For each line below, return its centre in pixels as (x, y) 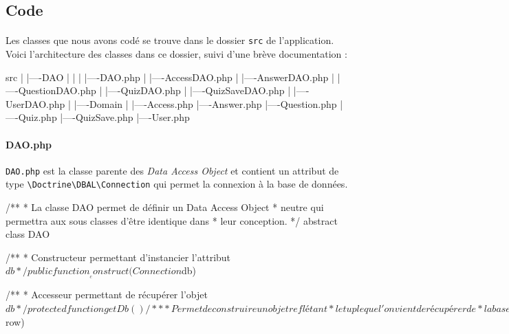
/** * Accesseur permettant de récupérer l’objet (107, 294)
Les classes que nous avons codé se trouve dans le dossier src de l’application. (170, 40)
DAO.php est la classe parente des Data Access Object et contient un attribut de (172, 170)
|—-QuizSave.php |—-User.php (125, 117)
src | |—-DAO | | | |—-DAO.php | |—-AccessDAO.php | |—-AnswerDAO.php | (170, 77)
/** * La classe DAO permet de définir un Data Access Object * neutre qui (165, 207)
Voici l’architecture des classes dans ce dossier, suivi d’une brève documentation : (176, 54)
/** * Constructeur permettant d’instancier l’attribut (118, 257)
